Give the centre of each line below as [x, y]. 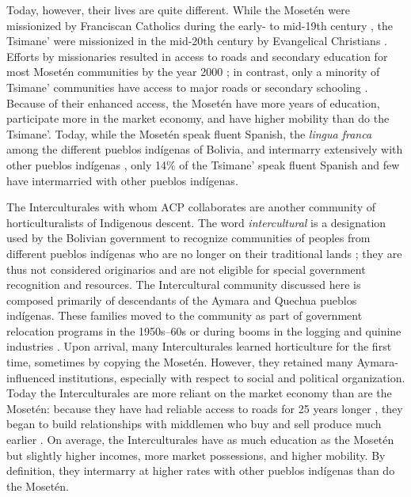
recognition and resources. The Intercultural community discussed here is [184, 285]
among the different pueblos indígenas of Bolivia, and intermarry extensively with [205, 149]
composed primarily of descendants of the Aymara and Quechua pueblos [182, 300]
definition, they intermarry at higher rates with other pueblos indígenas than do [201, 470]
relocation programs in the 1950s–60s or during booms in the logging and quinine [204, 330]
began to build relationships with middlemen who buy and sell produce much [194, 424]
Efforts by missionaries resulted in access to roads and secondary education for [197, 56]
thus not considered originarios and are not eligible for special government [186, 269]
